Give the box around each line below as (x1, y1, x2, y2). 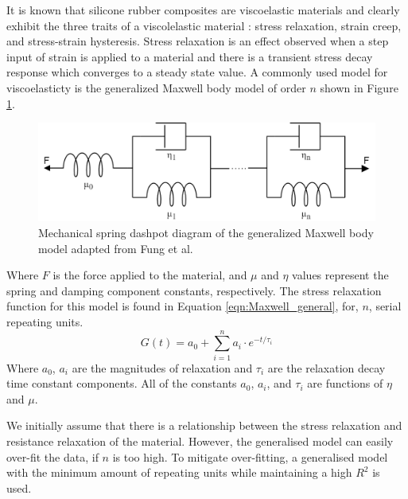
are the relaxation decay (267, 359, 386, 376)
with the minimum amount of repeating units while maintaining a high (6, 464, 352, 481)
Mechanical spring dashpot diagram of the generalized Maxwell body (38, 224, 374, 240)
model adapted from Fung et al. (38, 240, 193, 256)
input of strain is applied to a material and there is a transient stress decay (6, 48, 373, 64)
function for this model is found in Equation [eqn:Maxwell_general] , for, (6, 298, 359, 314)
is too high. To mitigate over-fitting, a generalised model (112, 448, 388, 465)
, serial (368, 298, 402, 314)
